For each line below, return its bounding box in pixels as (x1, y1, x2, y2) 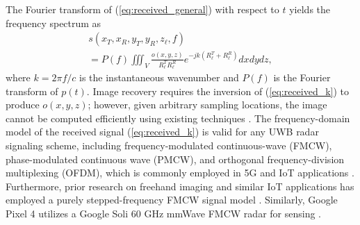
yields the (289, 2, 331, 16)
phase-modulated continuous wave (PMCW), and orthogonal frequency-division (6, 151, 345, 166)
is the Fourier (273, 70, 331, 85)
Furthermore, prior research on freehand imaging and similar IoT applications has (6, 178, 354, 193)
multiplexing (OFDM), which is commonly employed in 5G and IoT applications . (6, 165, 354, 180)
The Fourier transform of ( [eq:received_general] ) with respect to (6, 2, 279, 16)
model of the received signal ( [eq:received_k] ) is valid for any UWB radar (6, 124, 319, 139)
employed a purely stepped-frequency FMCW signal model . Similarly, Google (6, 192, 338, 207)
